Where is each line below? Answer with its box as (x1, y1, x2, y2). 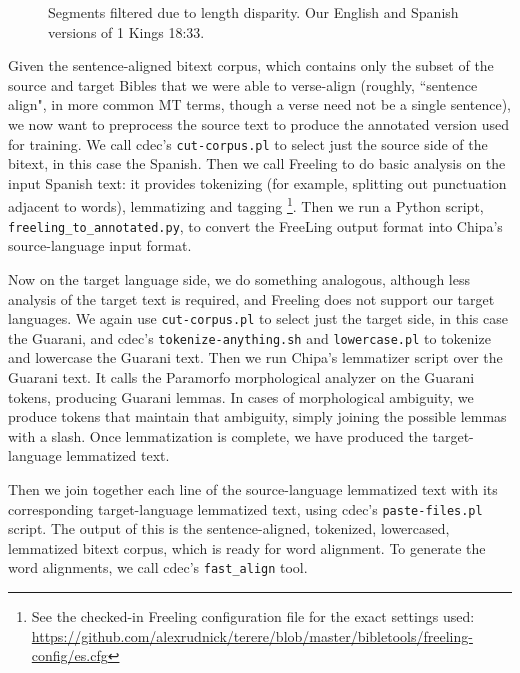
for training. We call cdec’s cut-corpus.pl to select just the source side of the (8, 133, 488, 154)
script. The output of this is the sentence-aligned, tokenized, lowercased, (8, 518, 450, 539)
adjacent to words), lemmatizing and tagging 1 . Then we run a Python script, (8, 193, 484, 217)
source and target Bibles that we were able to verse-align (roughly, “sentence (8, 74, 478, 95)
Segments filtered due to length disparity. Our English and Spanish (48, 2, 459, 22)
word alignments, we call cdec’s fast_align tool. (8, 557, 308, 578)
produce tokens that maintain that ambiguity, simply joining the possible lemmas (8, 406, 507, 427)
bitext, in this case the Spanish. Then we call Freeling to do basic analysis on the (8, 153, 506, 174)
